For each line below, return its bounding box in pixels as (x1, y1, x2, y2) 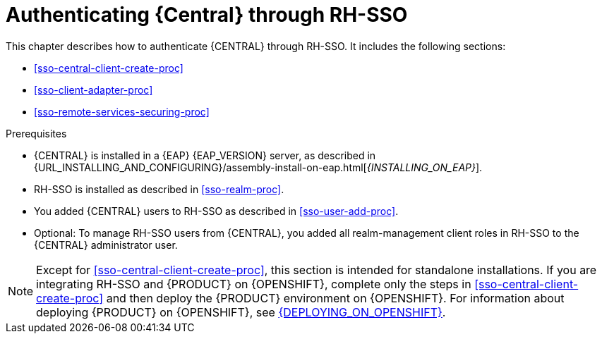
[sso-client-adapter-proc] (34, 83, 153, 96)
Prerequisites (6, 127, 67, 140)
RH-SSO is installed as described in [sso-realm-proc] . (34, 183, 284, 195)
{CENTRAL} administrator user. (34, 238, 178, 251)
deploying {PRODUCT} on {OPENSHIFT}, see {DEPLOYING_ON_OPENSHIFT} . (36, 304, 446, 319)
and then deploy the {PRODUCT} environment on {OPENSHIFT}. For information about (106, 290, 565, 305)
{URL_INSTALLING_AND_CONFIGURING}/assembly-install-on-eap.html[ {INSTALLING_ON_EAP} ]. (34, 161, 483, 173)
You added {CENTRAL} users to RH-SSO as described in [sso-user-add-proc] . (34, 204, 399, 217)
